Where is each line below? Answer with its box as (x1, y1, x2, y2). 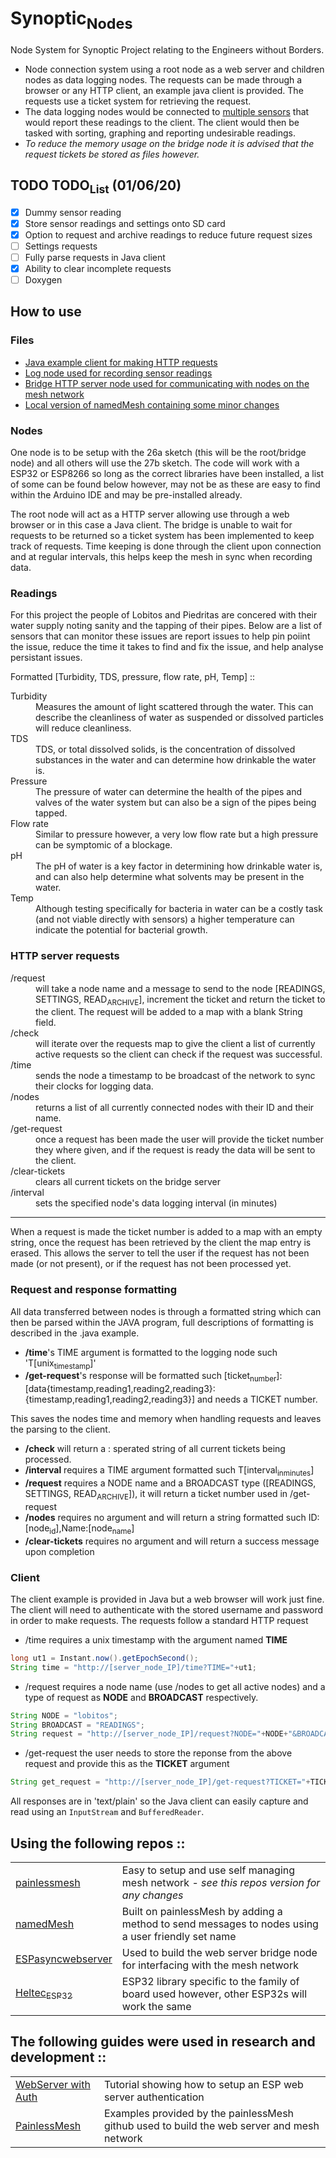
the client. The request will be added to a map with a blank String (35, 1006, 303, 1018)
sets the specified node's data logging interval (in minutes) (35, 1197, 278, 1209)
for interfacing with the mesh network (121, 1958, 299, 1972)
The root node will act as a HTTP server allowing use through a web (10, 508, 290, 520)
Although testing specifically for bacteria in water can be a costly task (35, 903, 323, 915)
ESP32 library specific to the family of (121, 1974, 300, 1988)
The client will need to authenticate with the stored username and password (10, 1603, 324, 1616)
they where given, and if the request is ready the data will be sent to (35, 1144, 316, 1156)
